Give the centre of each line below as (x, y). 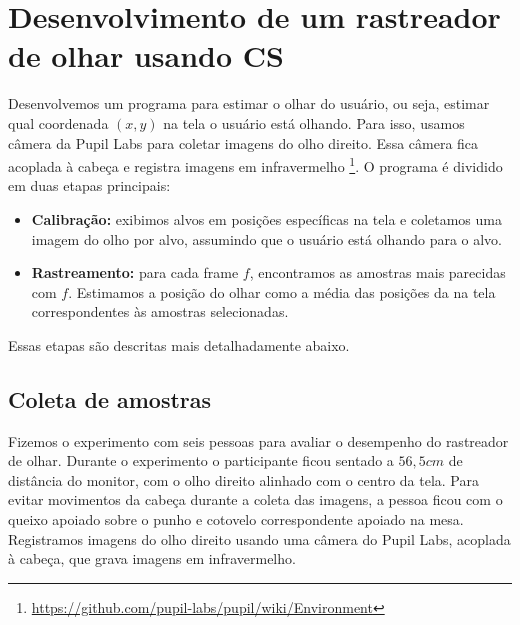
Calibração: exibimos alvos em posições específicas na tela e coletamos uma (266, 218)
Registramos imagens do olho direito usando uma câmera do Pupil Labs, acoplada (259, 538)
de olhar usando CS (146, 55)
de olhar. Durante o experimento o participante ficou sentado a (201, 460)
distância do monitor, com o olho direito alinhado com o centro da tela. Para (243, 479)
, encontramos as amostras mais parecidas (377, 272)
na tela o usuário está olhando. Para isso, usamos (314, 122)
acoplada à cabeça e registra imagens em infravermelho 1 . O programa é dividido (255, 164)
